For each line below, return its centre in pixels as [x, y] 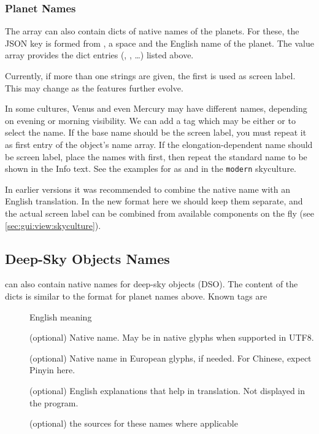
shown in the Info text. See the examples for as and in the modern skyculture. [151, 169]
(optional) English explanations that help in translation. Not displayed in [167, 390]
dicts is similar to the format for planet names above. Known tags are [136, 296]
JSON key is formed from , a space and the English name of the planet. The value [159, 43]
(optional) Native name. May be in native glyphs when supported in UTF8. [172, 337]
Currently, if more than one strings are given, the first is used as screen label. [150, 76]
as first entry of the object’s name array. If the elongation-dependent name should [159, 144]
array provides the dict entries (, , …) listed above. [99, 55]
